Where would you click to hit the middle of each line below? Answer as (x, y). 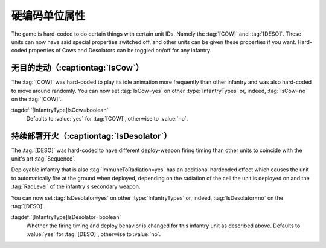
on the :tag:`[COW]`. (36, 99)
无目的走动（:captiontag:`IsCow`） (78, 68)
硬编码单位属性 (48, 16)
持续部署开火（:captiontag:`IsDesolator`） (91, 136)
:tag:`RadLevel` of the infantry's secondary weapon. (76, 186)
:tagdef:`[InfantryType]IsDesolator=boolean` (66, 217)
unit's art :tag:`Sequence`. (43, 159)
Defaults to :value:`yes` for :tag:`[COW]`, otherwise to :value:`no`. (107, 118)
